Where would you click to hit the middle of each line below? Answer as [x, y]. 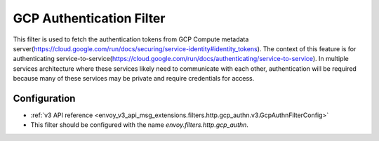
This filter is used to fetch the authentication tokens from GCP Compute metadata [131, 39]
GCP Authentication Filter [89, 18]
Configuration [44, 98]
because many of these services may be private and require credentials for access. [134, 79]
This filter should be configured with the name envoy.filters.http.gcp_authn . [140, 125]
